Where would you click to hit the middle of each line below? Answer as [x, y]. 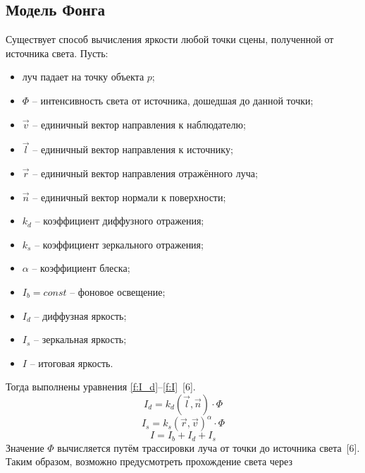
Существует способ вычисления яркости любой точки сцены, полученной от [170, 39]
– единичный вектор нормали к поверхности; [129, 197]
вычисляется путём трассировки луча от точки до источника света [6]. [209, 447]
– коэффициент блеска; [81, 268]
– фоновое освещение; [118, 291]
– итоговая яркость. [72, 363]
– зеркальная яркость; [80, 339]
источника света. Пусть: [57, 53]
